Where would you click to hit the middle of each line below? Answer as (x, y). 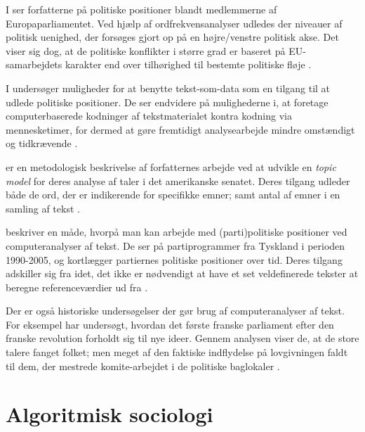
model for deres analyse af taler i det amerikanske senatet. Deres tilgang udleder (178, 180)
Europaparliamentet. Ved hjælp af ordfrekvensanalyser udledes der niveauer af (174, 23)
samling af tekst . (43, 208)
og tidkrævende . (42, 143)
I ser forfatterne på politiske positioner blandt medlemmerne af (141, 9)
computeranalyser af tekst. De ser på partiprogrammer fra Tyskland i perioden (175, 245)
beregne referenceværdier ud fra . (77, 287)
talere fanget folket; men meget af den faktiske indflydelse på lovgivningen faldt (177, 352)
